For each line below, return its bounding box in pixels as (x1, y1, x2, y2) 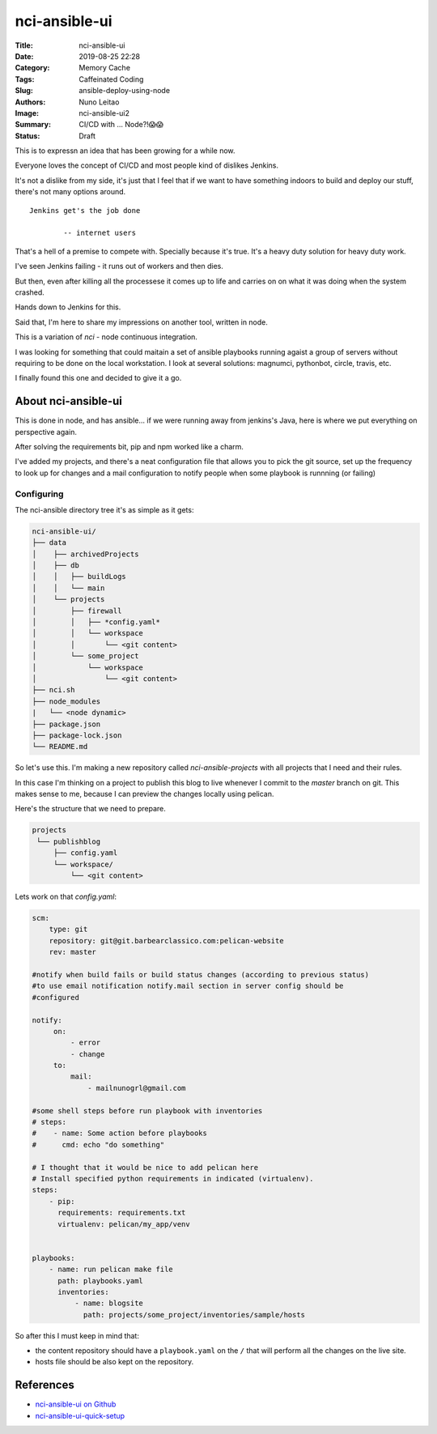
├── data (32, 538, 67, 547)
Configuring (15, 488, 64, 500)
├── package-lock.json (32, 730, 122, 740)
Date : (15, 51, 34, 61)
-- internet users (63, 228, 137, 238)
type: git (49, 925, 88, 934)
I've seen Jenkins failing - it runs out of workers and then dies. (15, 262, 224, 271)
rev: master (49, 947, 97, 957)
